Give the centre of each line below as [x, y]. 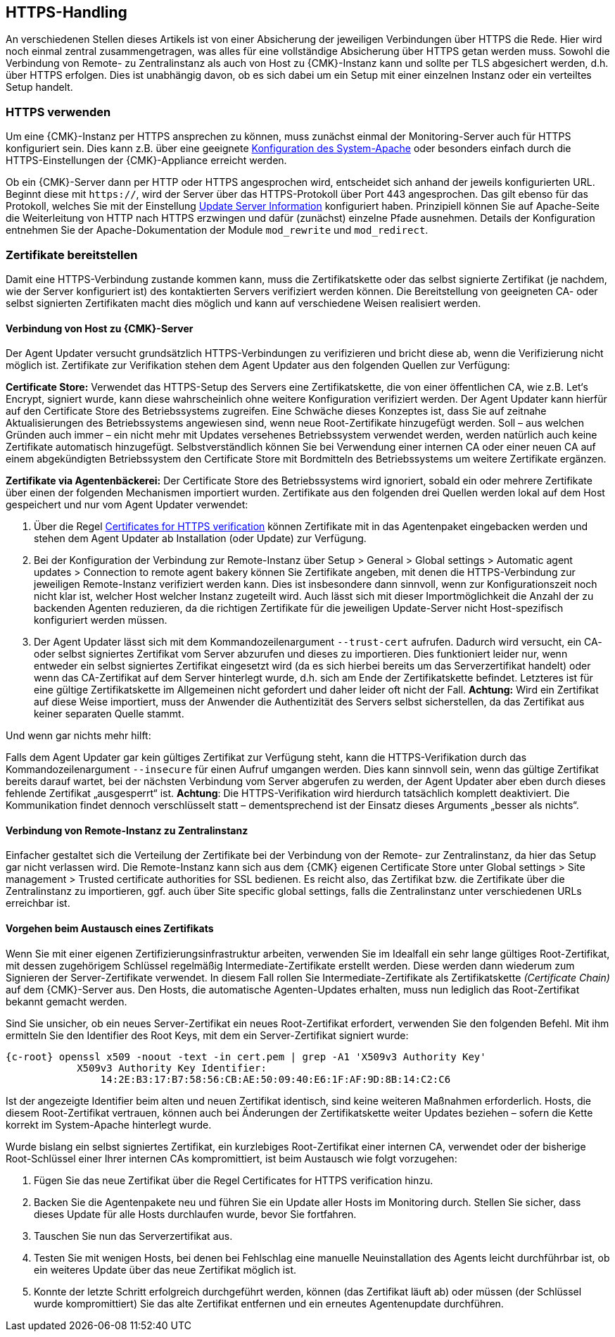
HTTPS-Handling [66, 12]
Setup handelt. [39, 87]
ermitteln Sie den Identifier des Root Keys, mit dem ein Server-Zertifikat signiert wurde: [207, 1035]
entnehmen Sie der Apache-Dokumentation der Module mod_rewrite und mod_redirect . [217, 230]
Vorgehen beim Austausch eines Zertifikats [110, 928]
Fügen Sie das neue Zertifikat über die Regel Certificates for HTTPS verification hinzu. [234, 1180]
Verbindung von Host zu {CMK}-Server [100, 328]
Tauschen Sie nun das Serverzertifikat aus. [133, 1236]
